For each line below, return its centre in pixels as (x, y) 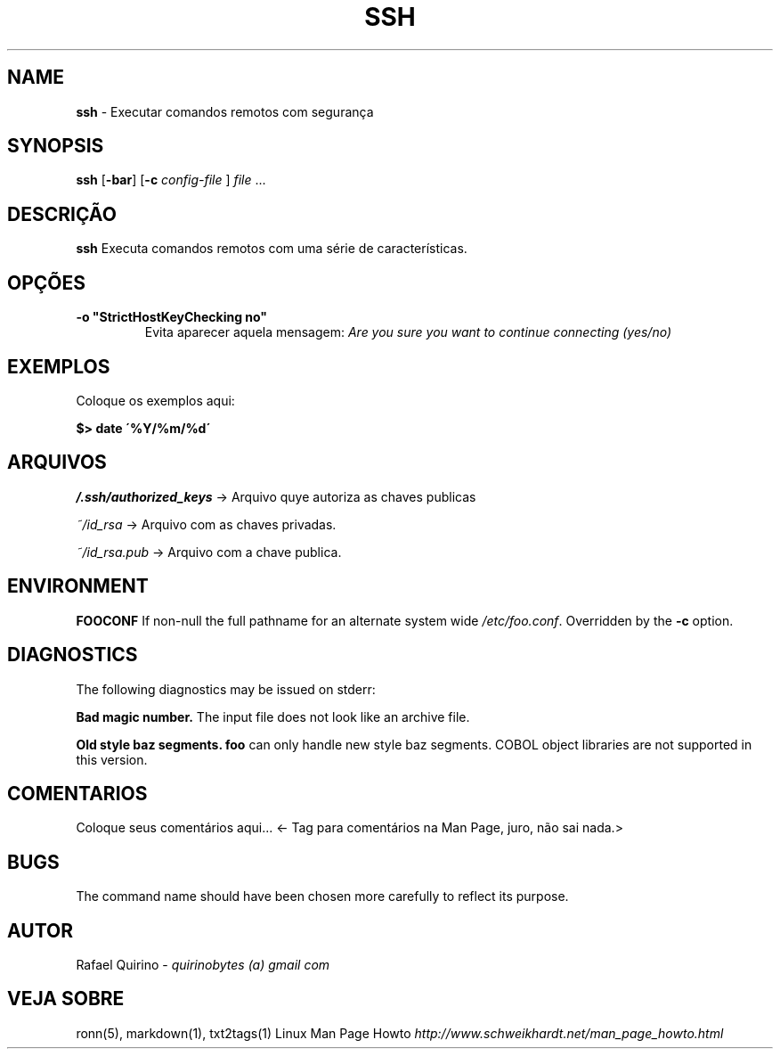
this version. (112, 759)
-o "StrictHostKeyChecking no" (172, 317)
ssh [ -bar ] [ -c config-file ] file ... (171, 180)
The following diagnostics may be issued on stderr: (226, 689)
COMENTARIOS (77, 793)
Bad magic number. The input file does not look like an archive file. (273, 716)
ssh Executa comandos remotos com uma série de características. (272, 249)
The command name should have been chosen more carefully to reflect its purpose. (322, 896)
